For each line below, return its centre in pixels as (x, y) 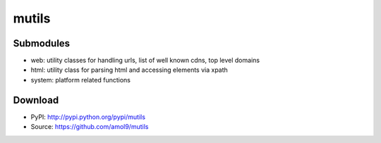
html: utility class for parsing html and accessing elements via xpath (129, 70)
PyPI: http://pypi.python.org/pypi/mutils (88, 117)
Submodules (42, 43)
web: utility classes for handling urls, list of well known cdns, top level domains (145, 61)
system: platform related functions (80, 80)
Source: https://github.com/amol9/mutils (90, 127)
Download (36, 100)
